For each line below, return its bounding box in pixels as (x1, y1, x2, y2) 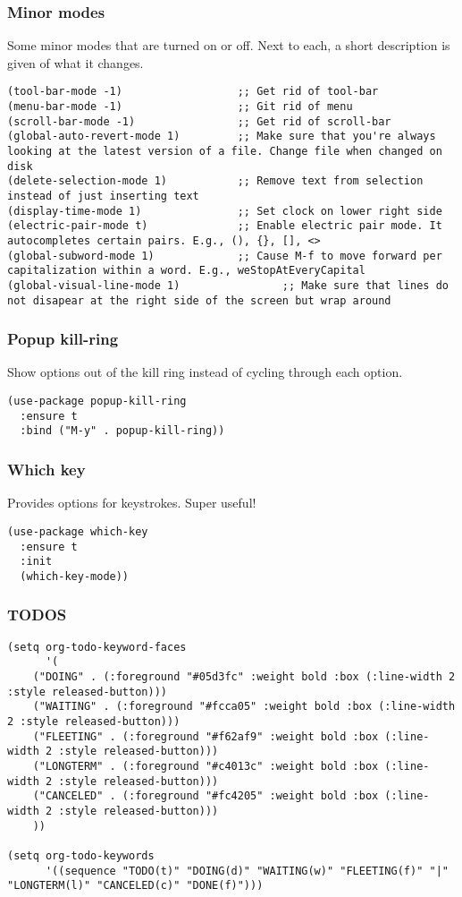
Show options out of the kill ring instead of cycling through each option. (7, 363, 403, 381)
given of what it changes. (7, 53, 144, 72)
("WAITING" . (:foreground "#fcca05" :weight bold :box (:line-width (32, 700, 456, 713)
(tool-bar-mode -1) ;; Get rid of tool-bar (7, 85, 379, 98)
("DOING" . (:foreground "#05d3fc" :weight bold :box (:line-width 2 (32, 671, 456, 683)
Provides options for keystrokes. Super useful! (7, 493, 256, 512)
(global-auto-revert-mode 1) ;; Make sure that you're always (7, 130, 436, 143)
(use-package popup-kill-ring (7, 395, 187, 408)
